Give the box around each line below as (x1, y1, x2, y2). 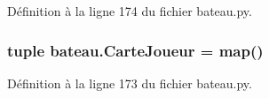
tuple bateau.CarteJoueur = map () (7, 39, 264, 61)
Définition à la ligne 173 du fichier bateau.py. (7, 73, 252, 92)
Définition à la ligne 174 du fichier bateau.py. (7, 2, 252, 19)
